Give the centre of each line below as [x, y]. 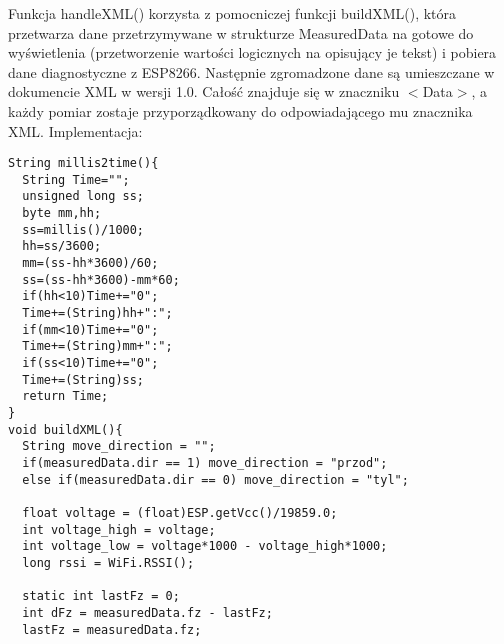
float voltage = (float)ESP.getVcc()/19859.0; [180, 512]
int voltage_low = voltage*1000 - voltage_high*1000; [205, 546]
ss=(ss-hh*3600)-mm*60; [101, 279]
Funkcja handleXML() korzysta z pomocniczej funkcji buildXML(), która [232, 13]
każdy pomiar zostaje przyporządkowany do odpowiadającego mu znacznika [240, 110]
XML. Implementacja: [75, 130]
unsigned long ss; [83, 196]
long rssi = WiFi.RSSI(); [108, 562]
